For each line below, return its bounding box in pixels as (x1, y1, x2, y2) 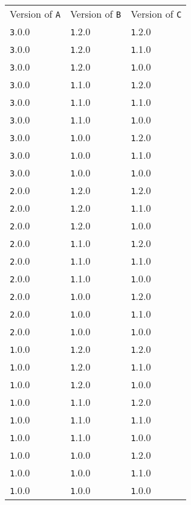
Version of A (10, 7, 61, 21)
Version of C (130, 7, 182, 21)
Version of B (70, 7, 121, 21)
